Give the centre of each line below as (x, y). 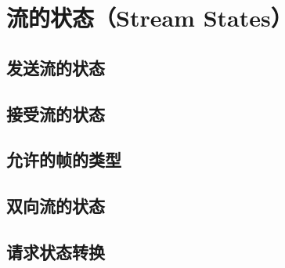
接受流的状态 (56, 113)
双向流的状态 (56, 206)
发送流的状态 (56, 67)
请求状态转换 (56, 251)
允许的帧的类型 (64, 159)
